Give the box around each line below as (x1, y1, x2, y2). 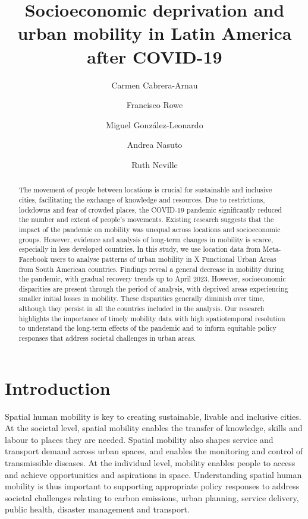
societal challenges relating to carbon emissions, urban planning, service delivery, (5, 491, 299, 504)
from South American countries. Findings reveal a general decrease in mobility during (18, 264, 284, 274)
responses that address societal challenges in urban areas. (18, 333, 196, 343)
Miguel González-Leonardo (106, 118, 203, 131)
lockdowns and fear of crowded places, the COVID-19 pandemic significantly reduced (18, 204, 282, 214)
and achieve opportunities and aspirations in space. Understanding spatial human (5, 468, 302, 480)
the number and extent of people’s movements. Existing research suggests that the (18, 214, 274, 224)
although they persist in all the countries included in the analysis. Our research (18, 303, 265, 314)
